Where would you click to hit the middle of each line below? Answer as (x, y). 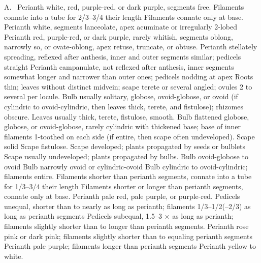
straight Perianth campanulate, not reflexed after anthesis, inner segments (119, 66)
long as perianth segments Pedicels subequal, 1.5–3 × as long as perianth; (119, 216)
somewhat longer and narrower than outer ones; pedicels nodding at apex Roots (129, 77)
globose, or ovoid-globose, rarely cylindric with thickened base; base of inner (123, 126)
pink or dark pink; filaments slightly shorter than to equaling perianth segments (128, 236)
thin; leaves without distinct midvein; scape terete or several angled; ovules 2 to (128, 86)
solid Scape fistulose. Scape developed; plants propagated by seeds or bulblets (125, 146)
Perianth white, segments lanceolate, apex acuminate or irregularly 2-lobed (121, 27)
